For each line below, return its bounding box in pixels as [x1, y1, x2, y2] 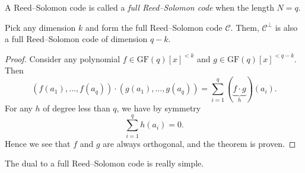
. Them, [230, 21, 259, 33]
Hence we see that [5, 137, 71, 149]
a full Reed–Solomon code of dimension [5, 33, 148, 45]
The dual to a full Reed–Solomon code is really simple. [5, 157, 204, 169]
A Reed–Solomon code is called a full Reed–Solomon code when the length [5, 1, 274, 13]
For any [5, 101, 33, 114]
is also [275, 21, 298, 33]
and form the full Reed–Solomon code [85, 21, 223, 33]
